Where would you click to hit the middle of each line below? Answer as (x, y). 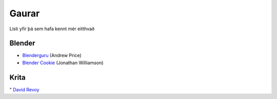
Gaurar (25, 13)
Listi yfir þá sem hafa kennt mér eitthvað (52, 29)
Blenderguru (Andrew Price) (52, 55)
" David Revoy (24, 89)
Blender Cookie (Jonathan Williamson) (63, 63)
